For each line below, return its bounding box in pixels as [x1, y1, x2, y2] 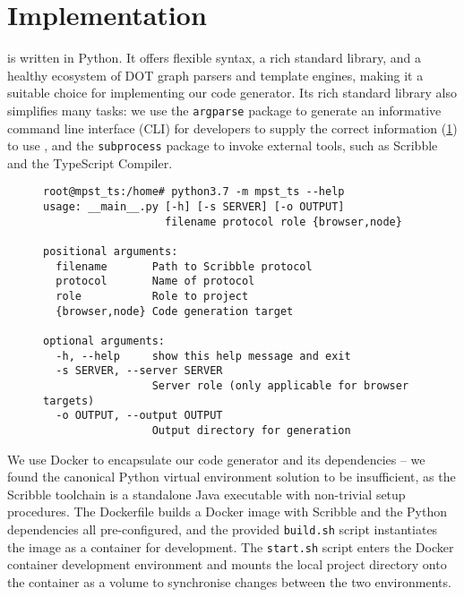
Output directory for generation [151, 423, 351, 437]
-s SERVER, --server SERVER [56, 364, 223, 378]
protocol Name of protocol [56, 275, 255, 288]
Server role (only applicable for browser [151, 379, 409, 392]
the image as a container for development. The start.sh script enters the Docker [7, 537, 454, 556]
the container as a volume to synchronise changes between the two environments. [7, 572, 451, 591]
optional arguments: [43, 334, 166, 347]
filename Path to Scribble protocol [56, 260, 313, 273]
